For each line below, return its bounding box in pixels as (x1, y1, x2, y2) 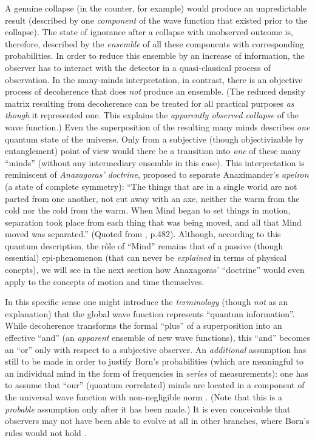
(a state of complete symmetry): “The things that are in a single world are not (5, 180, 297, 192)
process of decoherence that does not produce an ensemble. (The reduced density (5, 85, 306, 98)
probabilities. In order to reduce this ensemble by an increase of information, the (5, 49, 305, 62)
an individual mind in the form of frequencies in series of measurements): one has (5, 366, 308, 379)
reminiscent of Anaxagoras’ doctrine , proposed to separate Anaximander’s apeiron (5, 168, 309, 181)
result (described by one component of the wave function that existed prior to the (5, 13, 308, 26)
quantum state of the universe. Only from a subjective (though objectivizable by (5, 132, 304, 145)
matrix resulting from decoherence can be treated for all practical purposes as (5, 96, 294, 109)
